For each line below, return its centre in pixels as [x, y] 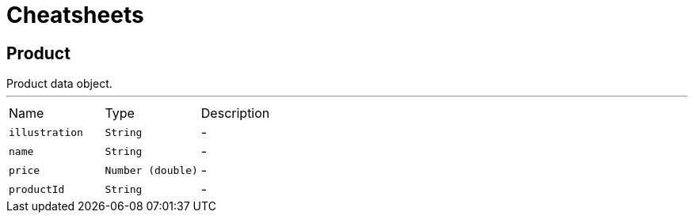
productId [37, 189]
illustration [46, 132]
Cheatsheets [75, 15]
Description [235, 113]
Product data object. [59, 84]
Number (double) [151, 170]
